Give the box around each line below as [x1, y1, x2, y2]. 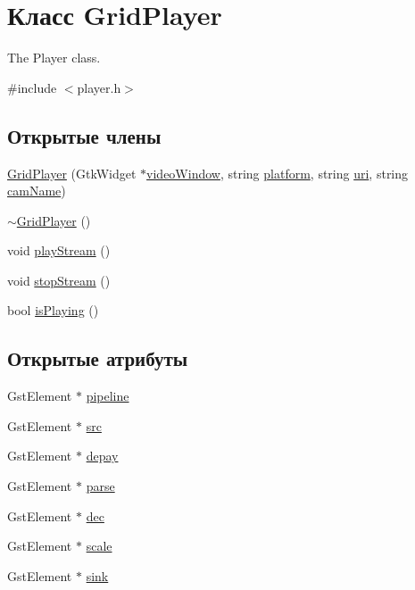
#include [7, 78, 57, 96]
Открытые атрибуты [7, 345, 188, 372]
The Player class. [7, 48, 101, 67]
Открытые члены [7, 121, 162, 149]
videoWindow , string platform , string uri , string [146, 163, 409, 182]
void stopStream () [7, 270, 111, 289]
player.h [77, 78, 121, 96]
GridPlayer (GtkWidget [7, 163, 137, 182]
